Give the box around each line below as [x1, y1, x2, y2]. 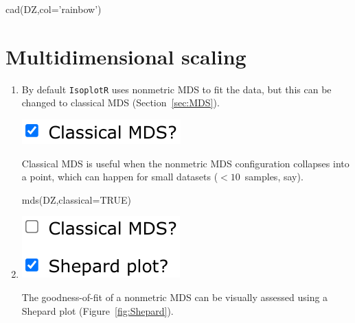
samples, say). [244, 169, 304, 184]
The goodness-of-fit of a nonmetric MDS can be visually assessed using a [21, 289, 328, 304]
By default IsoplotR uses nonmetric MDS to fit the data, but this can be [21, 82, 332, 96]
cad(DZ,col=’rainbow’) [5, 2, 102, 16]
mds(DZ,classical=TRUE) [21, 192, 131, 206]
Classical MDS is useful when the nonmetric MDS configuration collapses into [21, 156, 350, 170]
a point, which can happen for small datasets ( [21, 169, 218, 184]
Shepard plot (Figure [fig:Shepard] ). [21, 303, 174, 318]
